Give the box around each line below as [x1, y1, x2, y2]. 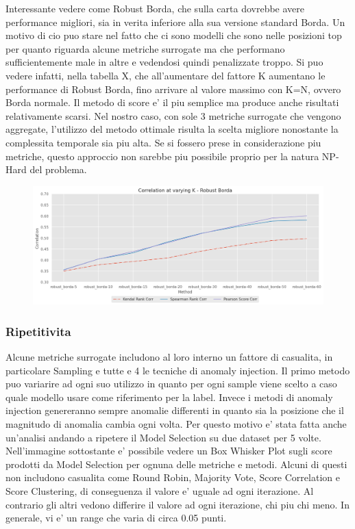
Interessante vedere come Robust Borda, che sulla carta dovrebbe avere [5, 1, 305, 15]
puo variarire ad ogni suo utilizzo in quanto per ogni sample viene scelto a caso [5, 376, 337, 391]
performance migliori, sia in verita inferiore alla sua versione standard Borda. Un [5, 14, 345, 29]
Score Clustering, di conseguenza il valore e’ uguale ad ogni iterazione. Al [5, 483, 314, 498]
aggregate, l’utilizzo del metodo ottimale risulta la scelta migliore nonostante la [5, 122, 339, 136]
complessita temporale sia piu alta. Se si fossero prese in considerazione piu [5, 135, 321, 149]
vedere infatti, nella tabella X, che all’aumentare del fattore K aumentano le [5, 68, 326, 82]
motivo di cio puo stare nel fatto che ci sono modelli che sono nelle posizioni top [5, 28, 342, 42]
